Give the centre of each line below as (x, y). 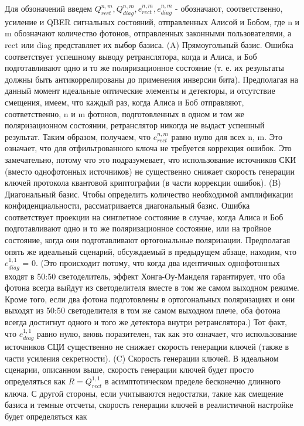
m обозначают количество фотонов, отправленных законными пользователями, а (148, 33)
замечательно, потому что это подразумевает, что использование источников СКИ (151, 159)
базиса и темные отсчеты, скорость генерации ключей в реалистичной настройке (149, 405)
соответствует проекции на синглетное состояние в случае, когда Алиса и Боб (144, 217)
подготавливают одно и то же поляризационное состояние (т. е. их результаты (144, 68)
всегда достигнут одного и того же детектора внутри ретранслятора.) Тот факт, (146, 322)
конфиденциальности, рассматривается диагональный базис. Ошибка (127, 205)
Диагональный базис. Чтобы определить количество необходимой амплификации (149, 194)
